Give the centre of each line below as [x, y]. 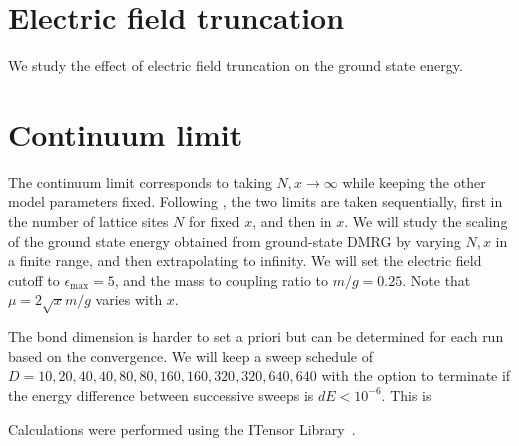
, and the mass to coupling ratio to [221, 279]
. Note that [436, 279]
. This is [406, 394]
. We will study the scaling [426, 221]
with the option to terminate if [416, 375]
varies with [129, 299]
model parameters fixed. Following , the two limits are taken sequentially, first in [255, 201]
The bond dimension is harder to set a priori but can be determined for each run [256, 336]
